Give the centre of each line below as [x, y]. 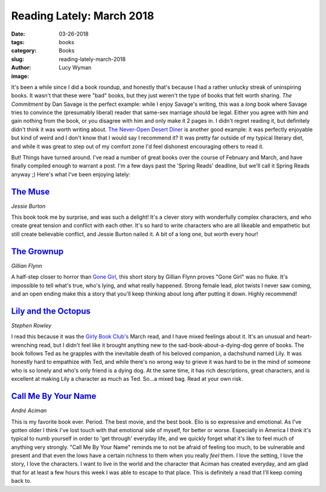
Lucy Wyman [75, 68]
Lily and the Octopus [51, 311]
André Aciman [29, 410]
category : [24, 51]
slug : [18, 59]
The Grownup [37, 251]
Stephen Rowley [31, 325]
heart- [304, 337]
